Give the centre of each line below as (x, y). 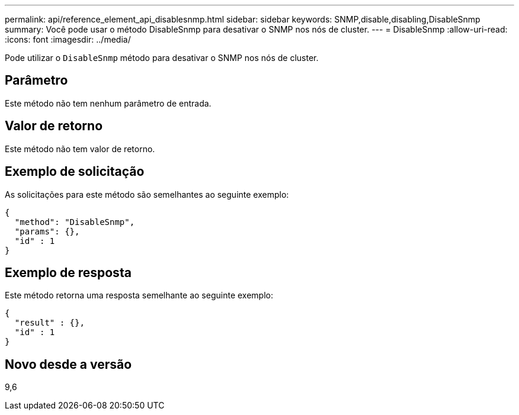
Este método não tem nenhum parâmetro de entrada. (108, 103)
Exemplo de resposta (68, 272)
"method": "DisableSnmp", (75, 222)
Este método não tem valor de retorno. (80, 149)
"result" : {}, (49, 323)
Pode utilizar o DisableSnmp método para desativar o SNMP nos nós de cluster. (162, 58)
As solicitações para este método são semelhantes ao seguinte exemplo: (147, 194)
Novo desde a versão (68, 364)
